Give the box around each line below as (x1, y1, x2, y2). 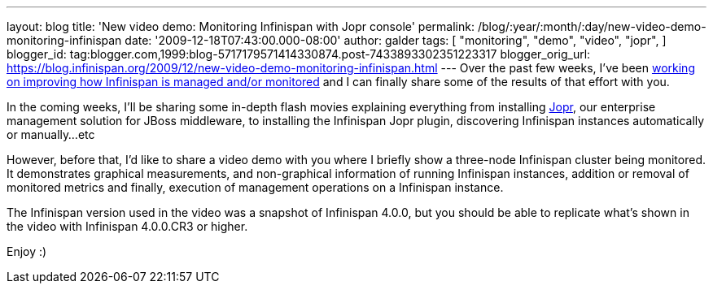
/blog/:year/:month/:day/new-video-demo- (477, 19, 706, 33)
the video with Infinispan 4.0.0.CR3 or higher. (7, 219, 248, 233)
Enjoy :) (7, 245, 47, 258)
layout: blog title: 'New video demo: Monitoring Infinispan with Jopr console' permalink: (7, 19, 475, 33)
